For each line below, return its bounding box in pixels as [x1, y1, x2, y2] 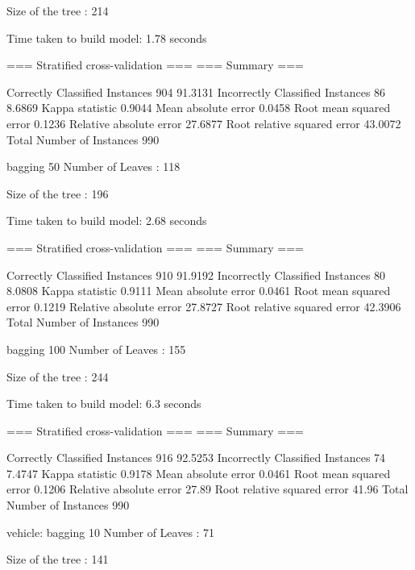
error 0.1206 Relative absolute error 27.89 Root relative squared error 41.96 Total [6, 481, 409, 497]
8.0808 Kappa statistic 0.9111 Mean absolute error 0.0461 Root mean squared [6, 282, 391, 299]
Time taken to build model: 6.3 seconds [6, 395, 201, 412]
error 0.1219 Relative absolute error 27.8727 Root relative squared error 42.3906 [6, 297, 401, 314]
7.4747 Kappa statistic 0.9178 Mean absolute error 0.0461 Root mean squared [6, 464, 391, 481]
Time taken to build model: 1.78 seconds [6, 29, 207, 46]
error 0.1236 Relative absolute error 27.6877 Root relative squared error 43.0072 [6, 114, 401, 131]
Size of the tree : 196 [6, 185, 109, 202]
